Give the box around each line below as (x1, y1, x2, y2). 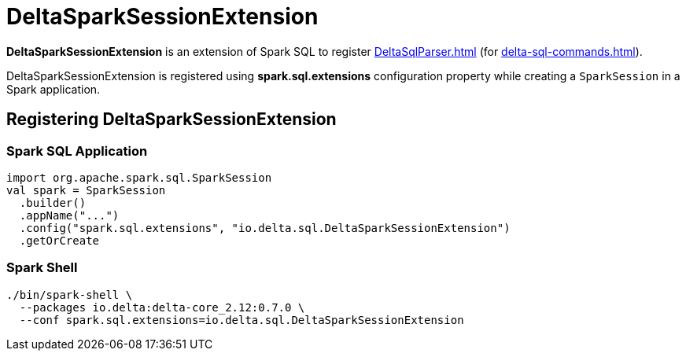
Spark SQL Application (6, 142, 148, 159)
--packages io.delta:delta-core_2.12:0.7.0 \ (19, 300, 305, 314)
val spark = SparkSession (6, 183, 166, 197)
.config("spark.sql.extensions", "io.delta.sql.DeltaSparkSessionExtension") (19, 221, 511, 234)
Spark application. (6, 82, 101, 96)
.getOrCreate (19, 234, 100, 247)
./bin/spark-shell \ (6, 288, 133, 301)
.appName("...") (19, 208, 120, 222)
